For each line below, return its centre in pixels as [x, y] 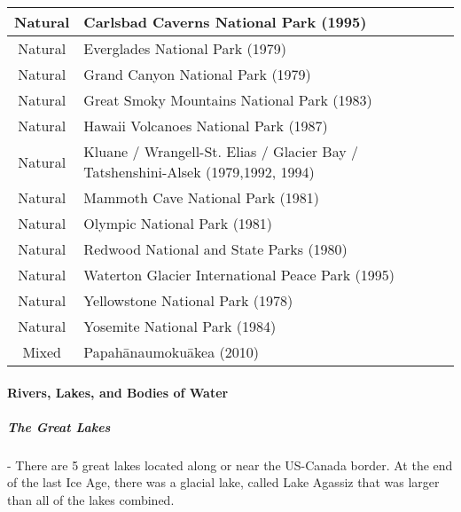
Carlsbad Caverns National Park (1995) [225, 22]
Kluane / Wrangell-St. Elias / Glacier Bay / [221, 151]
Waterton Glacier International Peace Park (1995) [239, 275]
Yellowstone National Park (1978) [188, 300]
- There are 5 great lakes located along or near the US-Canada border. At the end [230, 465]
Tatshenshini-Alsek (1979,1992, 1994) [199, 172]
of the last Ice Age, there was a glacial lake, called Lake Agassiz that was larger [223, 482]
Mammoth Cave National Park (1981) [201, 197]
